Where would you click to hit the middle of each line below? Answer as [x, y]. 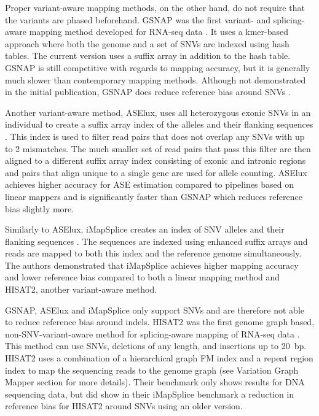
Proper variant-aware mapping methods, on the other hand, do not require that [155, 7]
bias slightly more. [40, 208]
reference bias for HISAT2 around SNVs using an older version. [124, 406]
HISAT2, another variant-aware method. [81, 289]
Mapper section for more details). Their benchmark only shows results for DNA [155, 382]
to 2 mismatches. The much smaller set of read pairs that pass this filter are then [158, 148]
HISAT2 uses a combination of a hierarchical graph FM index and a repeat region [159, 358]
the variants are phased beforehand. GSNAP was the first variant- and [138, 19]
